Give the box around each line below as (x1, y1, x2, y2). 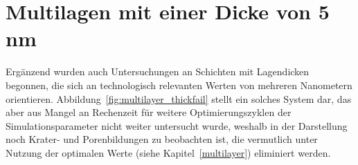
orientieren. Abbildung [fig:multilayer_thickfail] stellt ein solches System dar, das (6, 91, 352, 106)
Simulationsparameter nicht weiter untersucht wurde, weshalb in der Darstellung (6, 118, 348, 133)
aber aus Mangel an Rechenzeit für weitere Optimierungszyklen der (6, 105, 292, 119)
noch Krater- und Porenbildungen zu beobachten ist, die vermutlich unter (6, 132, 318, 146)
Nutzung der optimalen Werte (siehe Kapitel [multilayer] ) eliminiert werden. (6, 145, 331, 159)
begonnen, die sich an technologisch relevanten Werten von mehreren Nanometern (6, 77, 352, 92)
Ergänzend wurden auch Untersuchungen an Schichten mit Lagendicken (6, 64, 310, 79)
